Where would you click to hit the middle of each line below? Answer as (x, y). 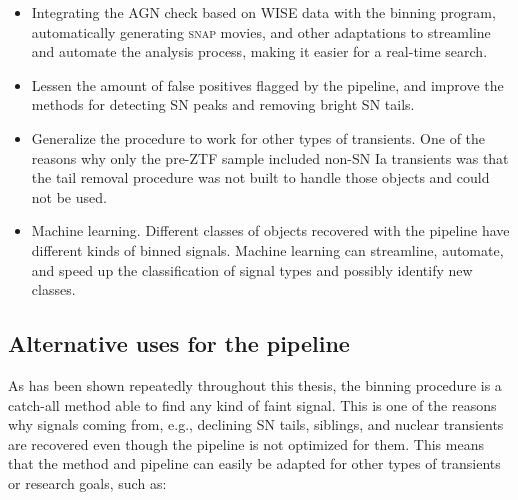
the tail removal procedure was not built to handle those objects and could (260, 177)
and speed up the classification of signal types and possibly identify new (252, 269)
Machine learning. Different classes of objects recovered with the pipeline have (270, 230)
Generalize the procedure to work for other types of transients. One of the (258, 137)
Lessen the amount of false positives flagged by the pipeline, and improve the (267, 84)
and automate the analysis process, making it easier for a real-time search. (259, 51)
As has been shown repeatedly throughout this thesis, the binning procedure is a (255, 384)
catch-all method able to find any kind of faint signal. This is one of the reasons (252, 404)
